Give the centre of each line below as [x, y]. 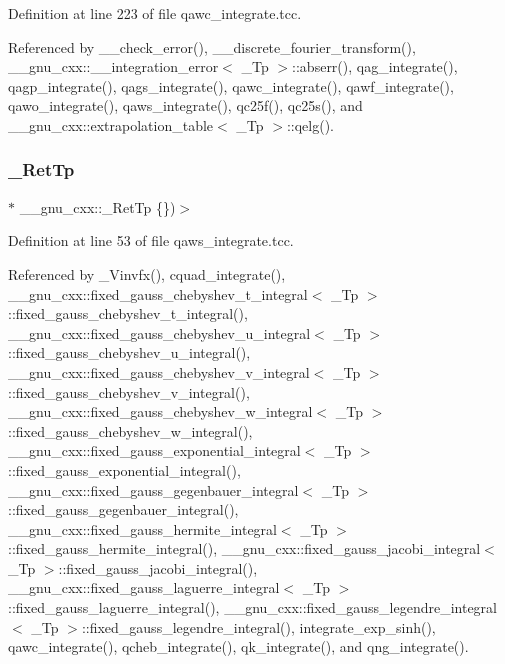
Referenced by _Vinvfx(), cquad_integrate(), [147, 273]
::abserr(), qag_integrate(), [375, 66]
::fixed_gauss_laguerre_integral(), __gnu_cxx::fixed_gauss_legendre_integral [253, 607]
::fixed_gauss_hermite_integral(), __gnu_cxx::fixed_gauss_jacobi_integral [244, 548]
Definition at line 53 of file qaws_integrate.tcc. [151, 240]
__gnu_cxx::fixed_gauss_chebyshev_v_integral [159, 371]
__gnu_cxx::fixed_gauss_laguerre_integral [144, 587]
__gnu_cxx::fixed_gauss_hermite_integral [142, 528]
